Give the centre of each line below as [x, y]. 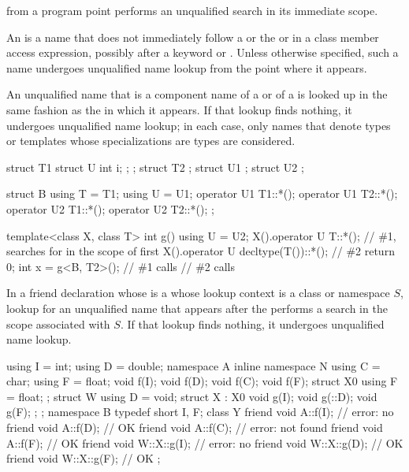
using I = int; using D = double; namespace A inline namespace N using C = [193, 365]
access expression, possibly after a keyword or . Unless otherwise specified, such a [203, 52]
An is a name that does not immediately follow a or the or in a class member [193, 37]
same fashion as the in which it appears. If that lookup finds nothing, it [179, 109]
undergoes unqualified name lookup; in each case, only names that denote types [199, 125]
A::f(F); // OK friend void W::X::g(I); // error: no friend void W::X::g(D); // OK [205, 442]
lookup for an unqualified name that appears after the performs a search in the [197, 308]
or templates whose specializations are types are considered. [151, 141]
